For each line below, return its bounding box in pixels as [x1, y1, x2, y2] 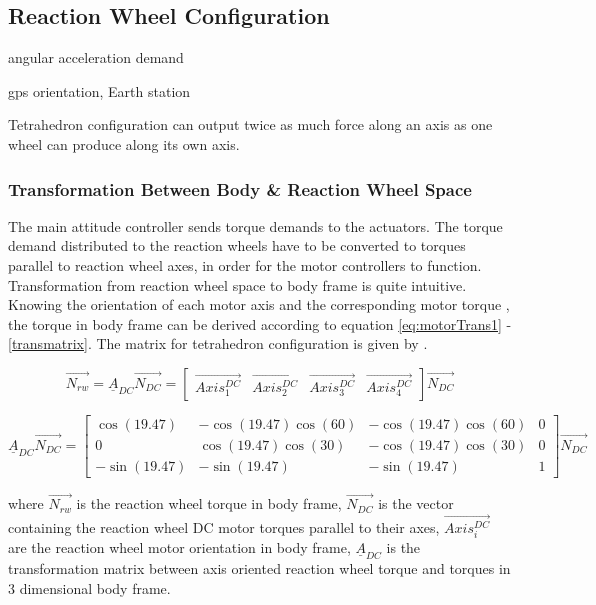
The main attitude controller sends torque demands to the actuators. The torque [8, 215, 503, 236]
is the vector [378, 493, 454, 514]
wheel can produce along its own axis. [8, 133, 240, 154]
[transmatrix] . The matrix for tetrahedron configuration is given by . [8, 333, 428, 354]
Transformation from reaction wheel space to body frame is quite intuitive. [8, 274, 467, 295]
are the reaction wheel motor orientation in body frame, [8, 537, 351, 558]
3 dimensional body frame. [8, 577, 171, 598]
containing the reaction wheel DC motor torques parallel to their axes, [8, 517, 440, 538]
